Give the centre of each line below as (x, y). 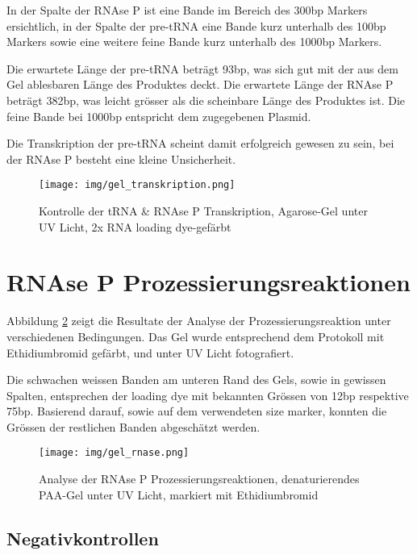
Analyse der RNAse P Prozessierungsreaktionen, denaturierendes (199, 479)
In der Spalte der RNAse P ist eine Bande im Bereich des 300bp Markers (187, 10)
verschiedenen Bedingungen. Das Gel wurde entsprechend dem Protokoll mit (196, 336)
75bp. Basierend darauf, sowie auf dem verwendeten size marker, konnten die (197, 411)
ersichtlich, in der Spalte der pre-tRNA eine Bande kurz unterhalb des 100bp (196, 25)
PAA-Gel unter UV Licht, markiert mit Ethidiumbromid (179, 494)
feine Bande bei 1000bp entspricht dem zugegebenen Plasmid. (159, 116)
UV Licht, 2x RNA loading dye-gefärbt (135, 226)
